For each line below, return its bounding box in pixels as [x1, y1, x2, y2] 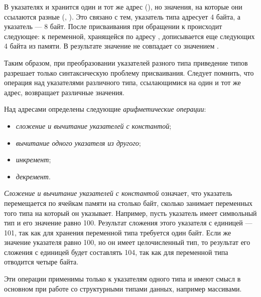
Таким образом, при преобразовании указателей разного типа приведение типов [4, 57, 248, 68]
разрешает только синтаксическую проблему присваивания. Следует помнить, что [4, 67, 254, 78]
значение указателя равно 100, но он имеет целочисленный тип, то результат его [4, 237, 250, 247]
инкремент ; [16, 154, 51, 165]
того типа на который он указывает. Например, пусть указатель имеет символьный [4, 207, 257, 218]
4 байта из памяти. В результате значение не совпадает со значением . [4, 41, 219, 51]
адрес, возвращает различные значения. [4, 87, 124, 97]
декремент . [16, 171, 51, 181]
